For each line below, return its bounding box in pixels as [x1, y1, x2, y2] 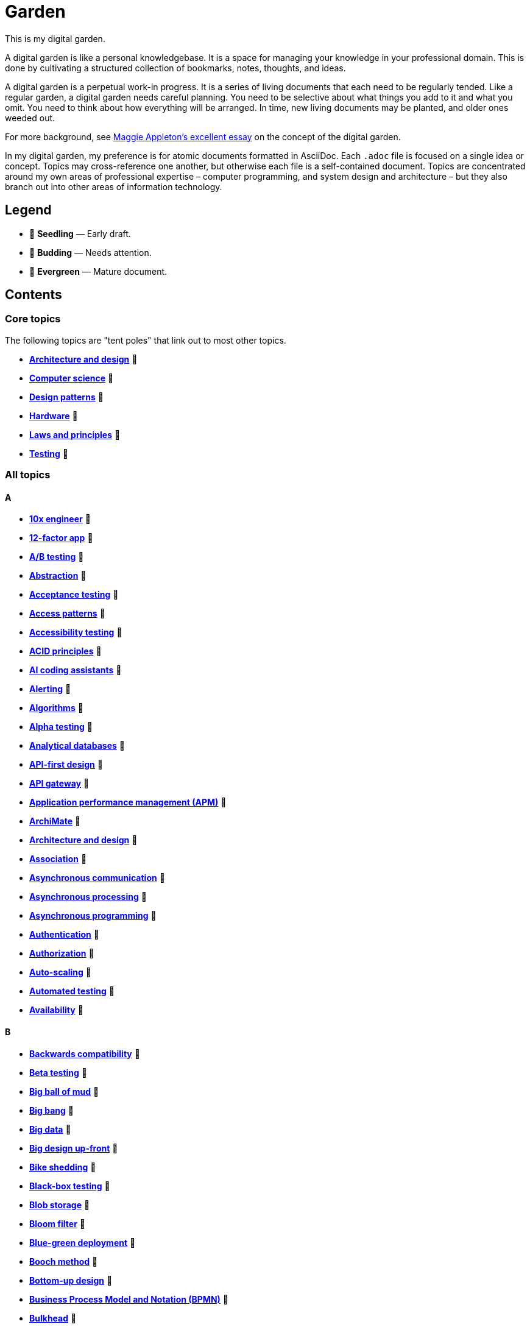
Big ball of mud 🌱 [29, 1086, 99, 1097]
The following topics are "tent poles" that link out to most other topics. [5, 334, 286, 345]
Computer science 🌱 [29, 372, 114, 383]
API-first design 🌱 [29, 759, 103, 770]
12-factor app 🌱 [29, 533, 93, 543]
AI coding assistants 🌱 [29, 665, 122, 676]
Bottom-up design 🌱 [29, 1275, 113, 1286]
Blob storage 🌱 [29, 1199, 90, 1210]
